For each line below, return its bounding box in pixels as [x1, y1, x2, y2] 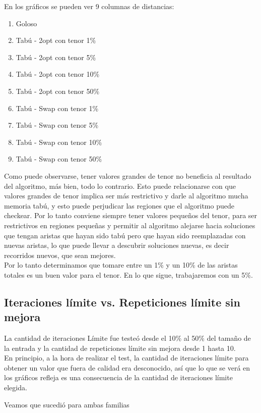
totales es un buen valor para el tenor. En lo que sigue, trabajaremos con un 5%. [4, 269, 253, 280]
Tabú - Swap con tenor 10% [16, 136, 102, 147]
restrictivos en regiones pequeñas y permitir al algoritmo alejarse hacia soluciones [4, 220, 255, 230]
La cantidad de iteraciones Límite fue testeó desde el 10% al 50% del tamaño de [4, 333, 251, 343]
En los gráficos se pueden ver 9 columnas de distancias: [4, 1, 174, 11]
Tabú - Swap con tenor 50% [16, 153, 102, 164]
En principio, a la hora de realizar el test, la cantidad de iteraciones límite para [4, 352, 249, 363]
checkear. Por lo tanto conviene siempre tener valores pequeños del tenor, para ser [4, 210, 257, 221]
